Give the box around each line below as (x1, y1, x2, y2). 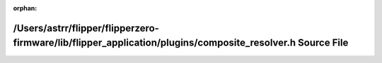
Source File (297, 37, 349, 49)
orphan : (13, 4, 37, 12)
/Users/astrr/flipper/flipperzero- (13, 22, 159, 34)
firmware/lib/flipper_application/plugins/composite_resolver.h (13, 37, 296, 49)
